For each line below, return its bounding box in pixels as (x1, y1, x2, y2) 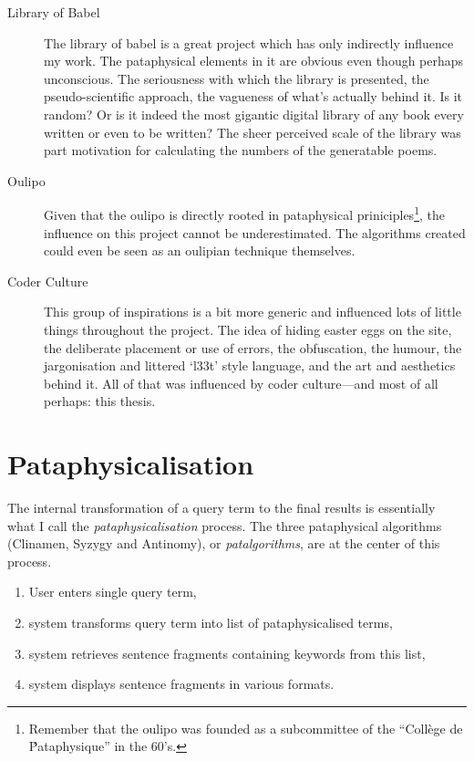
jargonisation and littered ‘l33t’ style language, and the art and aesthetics (44, 356, 456, 375)
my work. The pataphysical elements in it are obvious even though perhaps (44, 51, 464, 70)
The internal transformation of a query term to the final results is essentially (7, 498, 436, 517)
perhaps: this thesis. (44, 391, 156, 411)
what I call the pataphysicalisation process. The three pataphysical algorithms (7, 516, 442, 535)
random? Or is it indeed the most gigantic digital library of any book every (44, 104, 464, 123)
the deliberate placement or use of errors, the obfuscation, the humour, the (44, 338, 462, 357)
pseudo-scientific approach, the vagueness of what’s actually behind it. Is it (44, 87, 463, 106)
